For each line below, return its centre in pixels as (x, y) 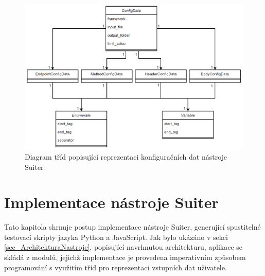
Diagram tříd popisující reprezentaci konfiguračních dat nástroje (126, 156)
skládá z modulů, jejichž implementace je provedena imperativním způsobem (125, 257)
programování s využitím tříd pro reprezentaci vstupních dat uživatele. (116, 267)
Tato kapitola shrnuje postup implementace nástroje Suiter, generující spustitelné (132, 227)
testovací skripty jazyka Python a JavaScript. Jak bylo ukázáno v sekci (116, 237)
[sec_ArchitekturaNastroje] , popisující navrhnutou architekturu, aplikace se (123, 247)
